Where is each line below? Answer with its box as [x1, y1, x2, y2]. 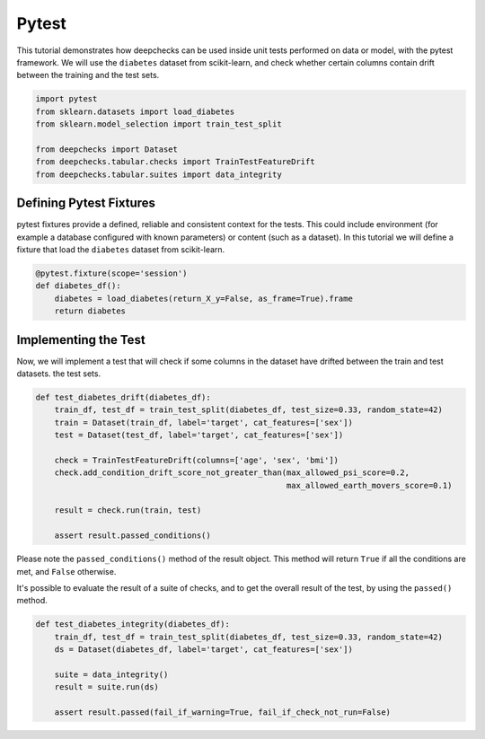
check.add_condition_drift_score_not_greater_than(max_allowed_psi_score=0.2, [54, 468, 410, 478]
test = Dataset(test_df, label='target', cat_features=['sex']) [54, 430, 344, 440]
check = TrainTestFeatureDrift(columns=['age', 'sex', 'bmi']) [54, 454, 339, 465]
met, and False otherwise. [16, 566, 117, 576]
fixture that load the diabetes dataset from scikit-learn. [16, 243, 225, 255]
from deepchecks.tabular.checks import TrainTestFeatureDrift [35, 157, 315, 167]
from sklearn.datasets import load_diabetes [35, 106, 235, 117]
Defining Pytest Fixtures [16, 196, 156, 211]
